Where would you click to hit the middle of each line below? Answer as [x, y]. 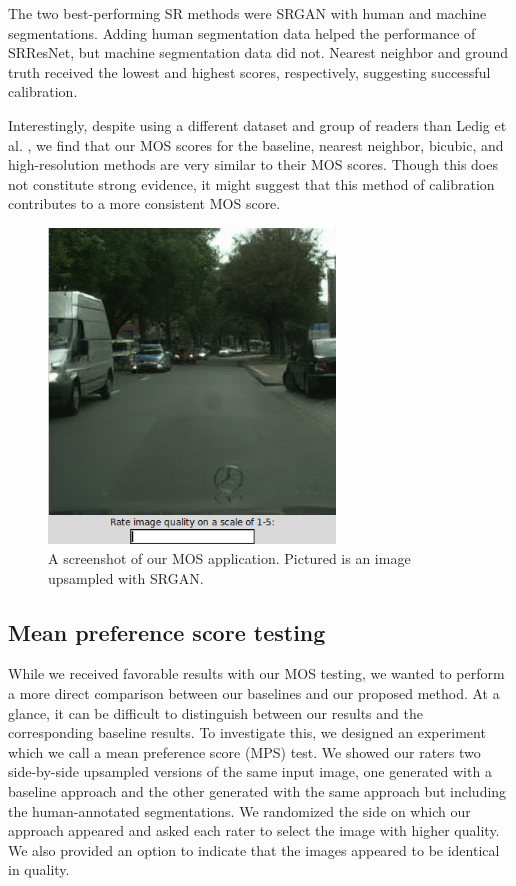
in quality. [39, 869]
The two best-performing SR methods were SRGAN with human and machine [247, 13]
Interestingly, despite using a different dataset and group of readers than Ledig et [257, 124]
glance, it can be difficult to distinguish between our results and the [215, 712]
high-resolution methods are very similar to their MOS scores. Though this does [253, 164]
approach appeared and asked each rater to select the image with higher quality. [254, 830]
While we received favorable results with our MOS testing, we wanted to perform [256, 673]
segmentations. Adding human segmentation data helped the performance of [242, 32]
